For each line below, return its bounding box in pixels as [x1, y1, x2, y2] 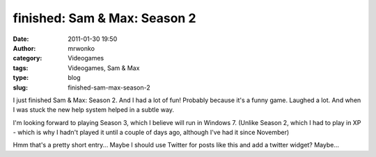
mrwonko [68, 44, 95, 52]
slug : [13, 83, 28, 92]
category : [13, 54, 42, 63]
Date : [13, 35, 29, 43]
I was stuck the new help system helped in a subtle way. [13, 106, 174, 114]
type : [13, 74, 29, 82]
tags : [13, 63, 29, 72]
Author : [13, 44, 36, 52]
